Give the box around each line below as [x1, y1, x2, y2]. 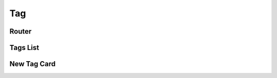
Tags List [9, 43, 39, 52]
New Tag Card [9, 60, 56, 68]
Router [9, 27, 32, 36]
